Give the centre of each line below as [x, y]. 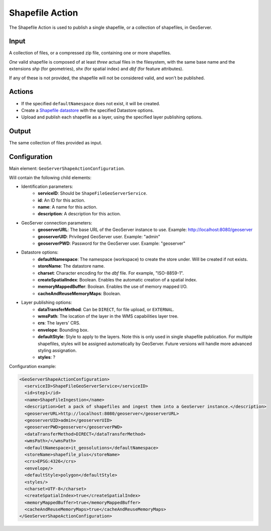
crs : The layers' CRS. [59, 323]
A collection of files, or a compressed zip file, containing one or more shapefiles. [90, 53]
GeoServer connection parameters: [57, 223]
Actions [21, 92]
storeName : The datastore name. [71, 266]
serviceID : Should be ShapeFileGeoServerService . [93, 193]
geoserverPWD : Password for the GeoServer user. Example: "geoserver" [112, 243]
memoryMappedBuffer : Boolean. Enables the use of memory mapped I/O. [113, 287]
